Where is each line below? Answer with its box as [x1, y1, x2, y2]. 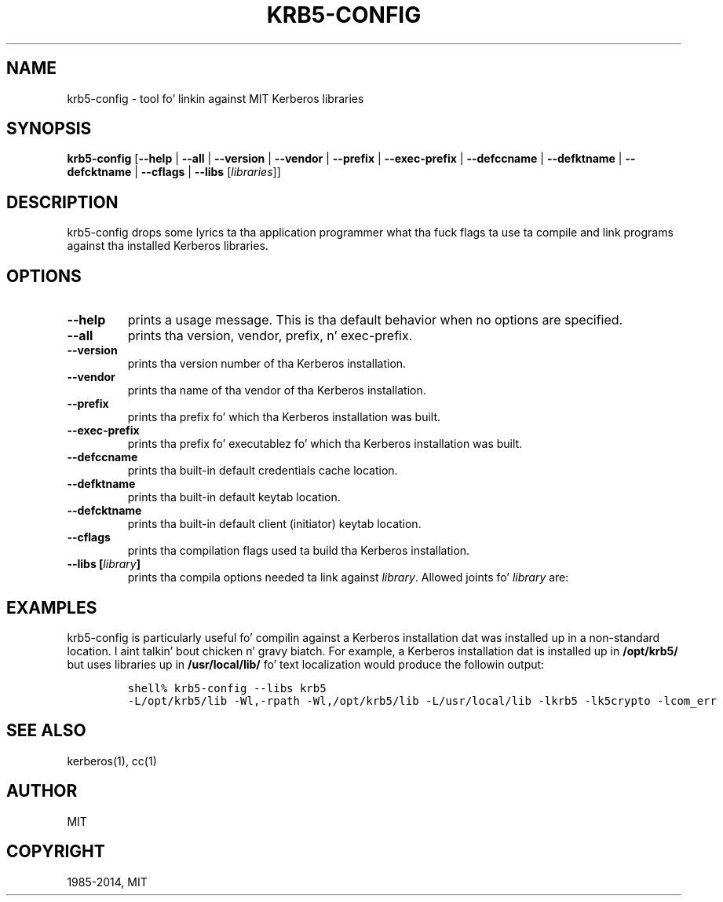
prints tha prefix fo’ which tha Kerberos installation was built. [127, 410, 441, 424]
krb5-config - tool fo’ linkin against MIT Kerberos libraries [67, 91, 364, 105]
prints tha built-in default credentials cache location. [127, 464, 398, 478]
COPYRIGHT [6, 841, 105, 862]
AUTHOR [6, 781, 78, 801]
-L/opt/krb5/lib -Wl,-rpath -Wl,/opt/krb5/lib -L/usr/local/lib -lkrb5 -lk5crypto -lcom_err [127, 694, 717, 707]
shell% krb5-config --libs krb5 [127, 681, 327, 695]
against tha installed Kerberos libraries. [67, 239, 268, 253]
